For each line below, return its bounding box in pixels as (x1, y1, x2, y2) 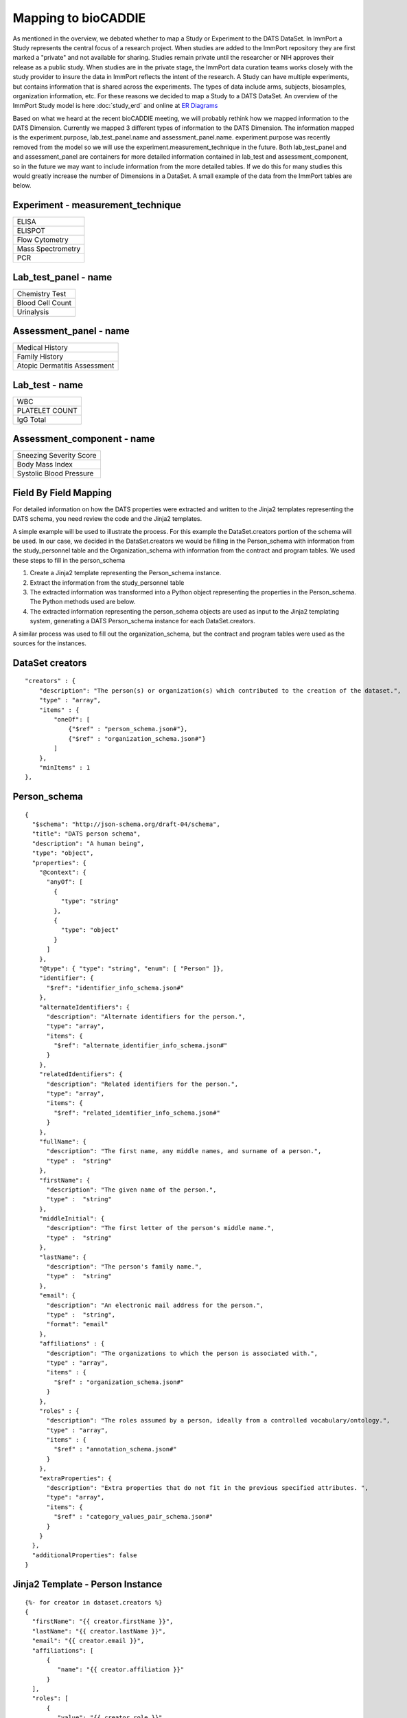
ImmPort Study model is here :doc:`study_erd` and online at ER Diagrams (12, 102, 218, 110)
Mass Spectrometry (16, 244, 81, 254)
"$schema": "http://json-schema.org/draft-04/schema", (32, 821, 221, 828)
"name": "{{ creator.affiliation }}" (57, 1666, 185, 1673)
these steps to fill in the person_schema (12, 556, 126, 564)
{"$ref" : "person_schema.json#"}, (68, 725, 188, 733)
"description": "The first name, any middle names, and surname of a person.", (46, 1148, 322, 1155)
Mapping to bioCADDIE (12, 10, 146, 25)
